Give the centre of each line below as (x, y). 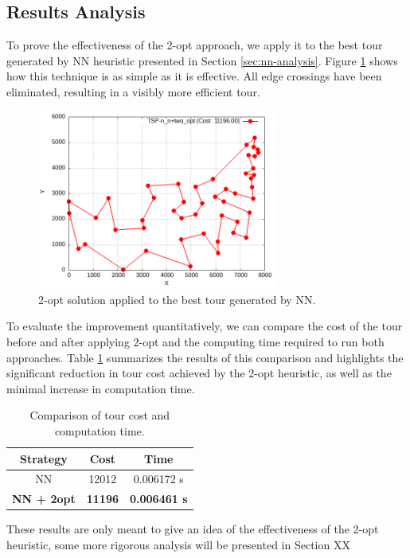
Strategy (43, 458)
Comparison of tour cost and (100, 415)
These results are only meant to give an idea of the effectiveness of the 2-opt (193, 529)
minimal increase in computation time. (101, 388)
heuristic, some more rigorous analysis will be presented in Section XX (178, 544)
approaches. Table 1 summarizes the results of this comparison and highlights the (205, 357)
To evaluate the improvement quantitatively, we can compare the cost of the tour (205, 326)
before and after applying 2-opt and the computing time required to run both (195, 341)
